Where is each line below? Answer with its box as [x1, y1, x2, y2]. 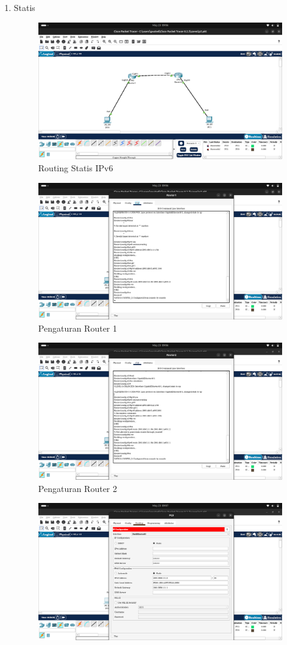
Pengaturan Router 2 [38, 482, 118, 494]
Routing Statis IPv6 [38, 161, 113, 174]
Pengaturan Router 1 [38, 321, 118, 334]
